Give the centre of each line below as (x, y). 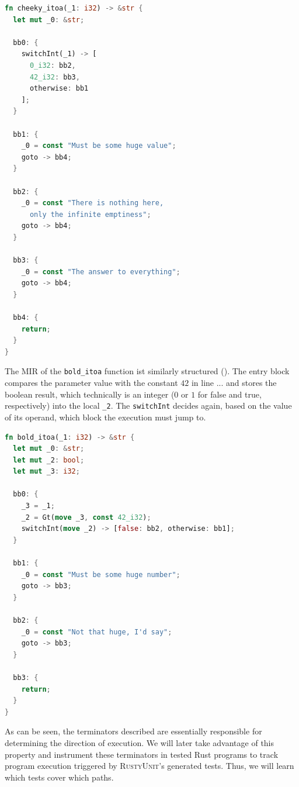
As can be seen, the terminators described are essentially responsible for (133, 731)
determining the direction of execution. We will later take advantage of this (140, 742)
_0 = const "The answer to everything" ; (101, 272)
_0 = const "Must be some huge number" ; (101, 574)
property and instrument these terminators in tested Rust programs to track (142, 754)
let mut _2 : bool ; (49, 460)
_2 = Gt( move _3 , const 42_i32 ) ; (86, 517)
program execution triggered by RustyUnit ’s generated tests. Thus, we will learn (149, 766)
